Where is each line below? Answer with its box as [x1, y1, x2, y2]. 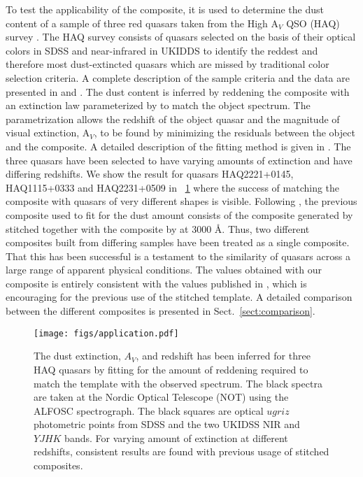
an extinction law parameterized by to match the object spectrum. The [6, 98, 311, 113]
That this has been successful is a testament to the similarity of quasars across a [6, 248, 350, 263]
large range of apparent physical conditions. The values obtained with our [6, 262, 322, 277]
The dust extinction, [34, 348, 121, 363]
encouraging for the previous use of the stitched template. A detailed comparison [6, 290, 353, 304]
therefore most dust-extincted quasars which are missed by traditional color [6, 57, 329, 71]
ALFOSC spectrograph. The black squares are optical [34, 403, 264, 418]
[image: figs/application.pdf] [34, 328, 179, 339]
